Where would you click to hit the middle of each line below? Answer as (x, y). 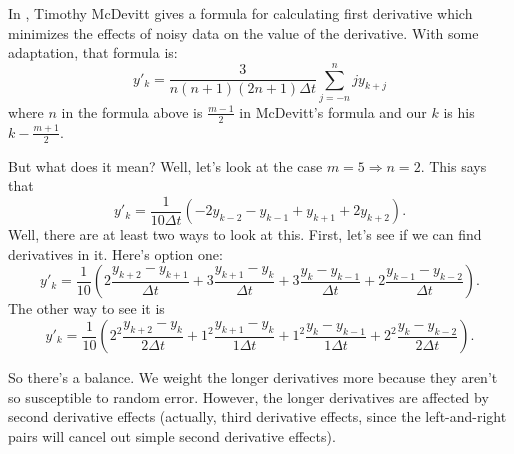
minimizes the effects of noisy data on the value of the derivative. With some (243, 32)
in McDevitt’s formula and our (333, 111)
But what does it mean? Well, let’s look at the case (165, 165)
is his (459, 111)
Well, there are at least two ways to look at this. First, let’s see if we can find (245, 234)
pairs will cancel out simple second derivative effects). (172, 435)
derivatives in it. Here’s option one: (115, 253)
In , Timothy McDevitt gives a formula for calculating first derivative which (240, 13)
